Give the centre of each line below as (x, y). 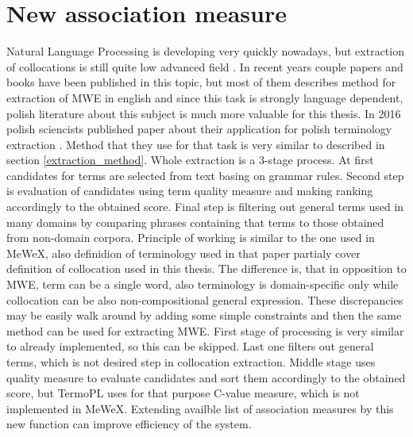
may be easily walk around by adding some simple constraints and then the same (204, 315)
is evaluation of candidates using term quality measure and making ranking (190, 191)
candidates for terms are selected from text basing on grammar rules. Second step (205, 175)
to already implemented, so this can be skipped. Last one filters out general (190, 346)
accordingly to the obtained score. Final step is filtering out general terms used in (205, 207)
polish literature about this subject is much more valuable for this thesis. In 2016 (204, 113)
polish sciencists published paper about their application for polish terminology (199, 129)
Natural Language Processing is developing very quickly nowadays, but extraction (205, 51)
